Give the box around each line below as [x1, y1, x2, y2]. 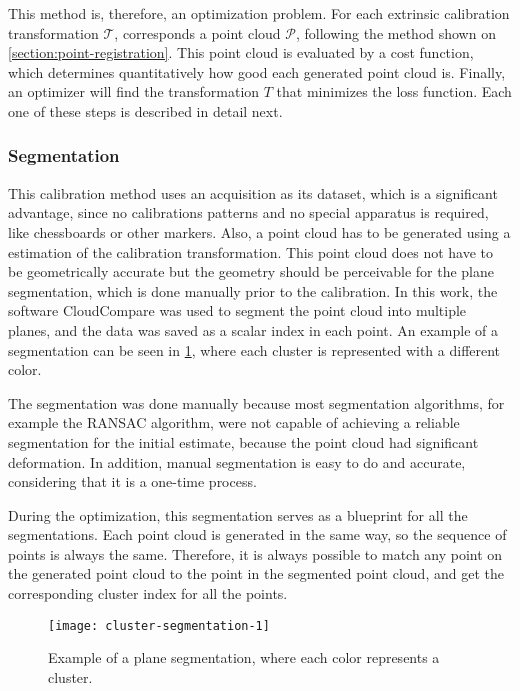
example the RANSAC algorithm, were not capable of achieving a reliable [8, 412, 460, 433]
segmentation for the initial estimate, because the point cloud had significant [8, 431, 479, 452]
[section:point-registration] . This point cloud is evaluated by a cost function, [8, 42, 474, 63]
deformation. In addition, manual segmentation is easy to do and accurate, [8, 451, 466, 472]
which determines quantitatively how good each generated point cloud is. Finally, [8, 61, 506, 82]
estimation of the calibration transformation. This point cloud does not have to [8, 241, 494, 262]
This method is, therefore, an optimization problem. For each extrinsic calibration [8, 3, 510, 23]
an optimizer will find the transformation [8, 81, 260, 102]
